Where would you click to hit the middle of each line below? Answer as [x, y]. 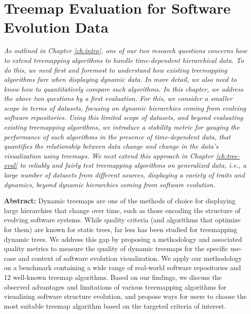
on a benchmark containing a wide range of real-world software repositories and [123, 267]
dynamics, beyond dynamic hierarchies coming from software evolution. [110, 184]
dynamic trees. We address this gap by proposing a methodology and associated [123, 239]
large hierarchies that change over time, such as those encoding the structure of [122, 210]
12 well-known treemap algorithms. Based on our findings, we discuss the [113, 277]
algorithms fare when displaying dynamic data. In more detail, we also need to [120, 79]
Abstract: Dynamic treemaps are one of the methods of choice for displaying [120, 201]
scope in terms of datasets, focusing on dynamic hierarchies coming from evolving [125, 108]
